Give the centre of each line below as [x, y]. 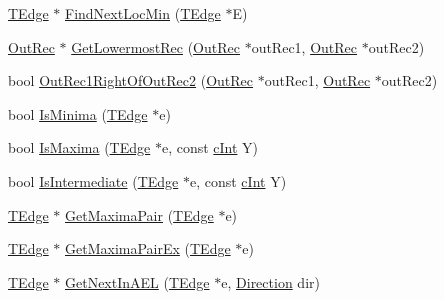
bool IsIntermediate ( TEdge [93, 180]
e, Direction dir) [270, 281]
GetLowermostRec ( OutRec [155, 46]
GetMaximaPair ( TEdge [139, 214]
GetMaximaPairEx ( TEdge [148, 248]
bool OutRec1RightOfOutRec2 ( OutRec [131, 80]
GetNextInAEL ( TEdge [137, 281]
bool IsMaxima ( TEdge [79, 147]
